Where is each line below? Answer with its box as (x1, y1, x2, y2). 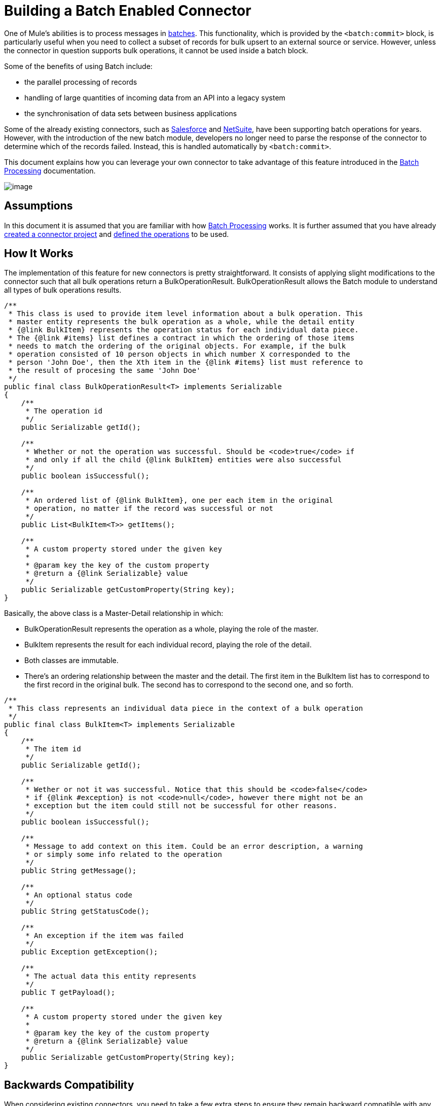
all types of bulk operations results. (4, 286, 122, 295)
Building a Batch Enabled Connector (4, 2, 251, 19)
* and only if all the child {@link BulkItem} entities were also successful (25, 456, 342, 464)
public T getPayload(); (21, 988, 116, 997)
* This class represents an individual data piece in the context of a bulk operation (8, 704, 363, 713)
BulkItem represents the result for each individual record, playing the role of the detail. (24, 640, 312, 649)
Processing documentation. (4, 166, 96, 175)
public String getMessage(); (21, 867, 137, 875)
